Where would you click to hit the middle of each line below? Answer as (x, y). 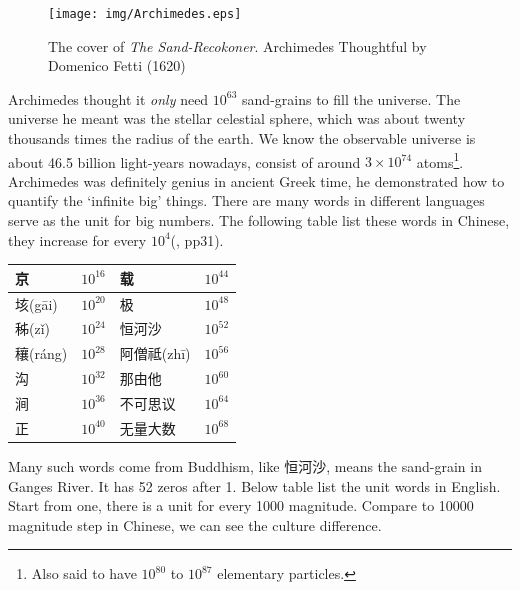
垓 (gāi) (36, 303)
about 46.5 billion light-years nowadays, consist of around (184, 161)
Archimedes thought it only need (108, 98)
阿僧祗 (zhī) (155, 353)
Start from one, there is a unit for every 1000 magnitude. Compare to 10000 (241, 505)
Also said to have (84, 573)
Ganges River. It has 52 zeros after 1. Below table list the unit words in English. (254, 485)
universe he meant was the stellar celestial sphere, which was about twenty (237, 118)
